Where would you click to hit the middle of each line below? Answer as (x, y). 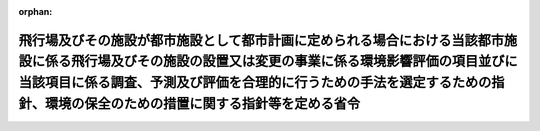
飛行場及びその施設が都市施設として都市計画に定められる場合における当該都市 (261, 40)
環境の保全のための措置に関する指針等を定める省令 (202, 103)
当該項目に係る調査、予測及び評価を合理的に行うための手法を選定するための (255, 82)
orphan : (35, 11)
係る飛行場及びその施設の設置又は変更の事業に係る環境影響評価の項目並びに (281, 61)
